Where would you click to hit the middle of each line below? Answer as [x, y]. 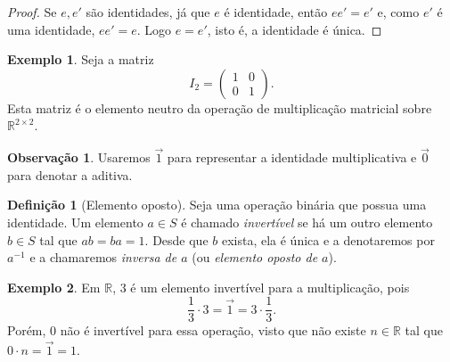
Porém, [27, 330]
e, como [398, 12]
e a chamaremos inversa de [103, 257]
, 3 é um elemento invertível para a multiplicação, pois [261, 287]
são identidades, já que [148, 12]
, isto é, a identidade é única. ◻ [295, 29]
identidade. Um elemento [75, 222]
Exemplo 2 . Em [54, 287]
